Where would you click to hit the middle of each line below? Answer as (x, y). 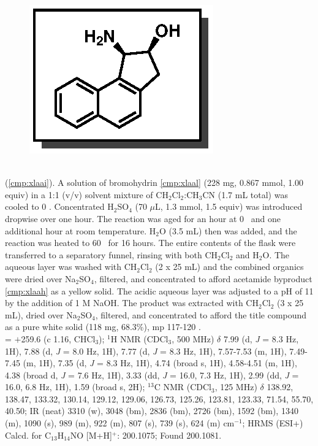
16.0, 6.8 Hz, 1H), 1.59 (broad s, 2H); (75, 387)
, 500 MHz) (193, 338)
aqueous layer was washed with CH (71, 267)
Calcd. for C (28, 435)
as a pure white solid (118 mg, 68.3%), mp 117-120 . (103, 327)
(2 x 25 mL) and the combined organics (229, 267)
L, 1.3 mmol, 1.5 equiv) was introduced (229, 206)
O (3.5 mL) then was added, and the (228, 230)
